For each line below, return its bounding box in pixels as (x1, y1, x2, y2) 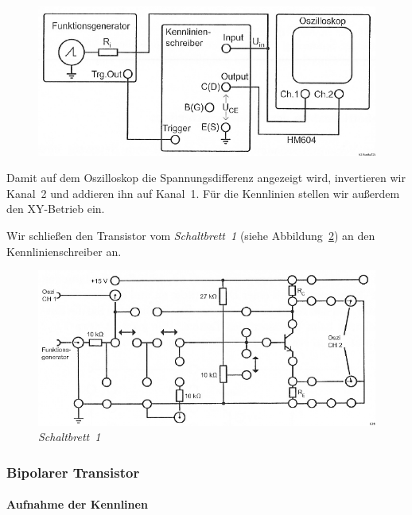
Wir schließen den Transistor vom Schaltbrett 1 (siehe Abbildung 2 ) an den (6, 227, 375, 244)
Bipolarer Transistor (6, 462, 140, 482)
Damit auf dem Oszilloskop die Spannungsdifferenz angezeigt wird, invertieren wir (6, 169, 406, 186)
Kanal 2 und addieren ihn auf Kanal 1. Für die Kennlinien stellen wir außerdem (6, 184, 400, 201)
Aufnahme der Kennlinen (6, 496, 148, 513)
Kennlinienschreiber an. (6, 242, 122, 259)
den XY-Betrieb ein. (6, 200, 105, 217)
